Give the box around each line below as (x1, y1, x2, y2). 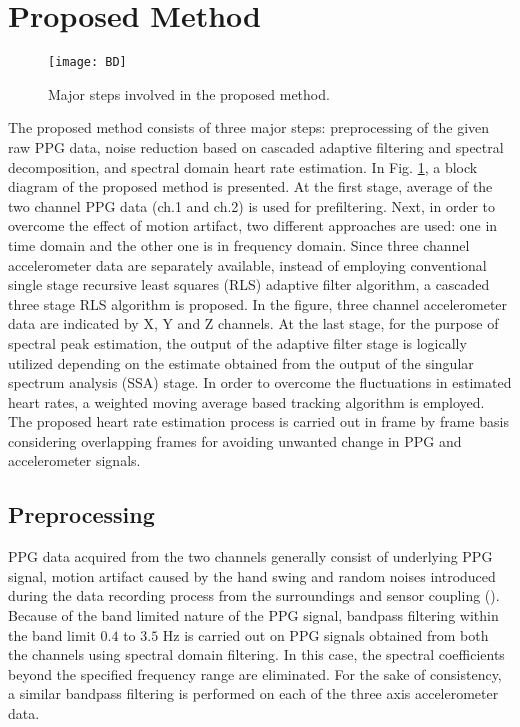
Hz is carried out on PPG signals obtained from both (162, 624, 489, 645)
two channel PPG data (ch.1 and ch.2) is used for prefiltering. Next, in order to (8, 195, 495, 216)
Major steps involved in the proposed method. (48, 83, 330, 104)
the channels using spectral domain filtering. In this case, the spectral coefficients (8, 644, 505, 665)
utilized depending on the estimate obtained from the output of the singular (8, 352, 474, 373)
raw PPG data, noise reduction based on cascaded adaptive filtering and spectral (8, 136, 504, 157)
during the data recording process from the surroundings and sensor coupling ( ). (8, 585, 500, 606)
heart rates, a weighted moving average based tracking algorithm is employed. (8, 391, 485, 412)
